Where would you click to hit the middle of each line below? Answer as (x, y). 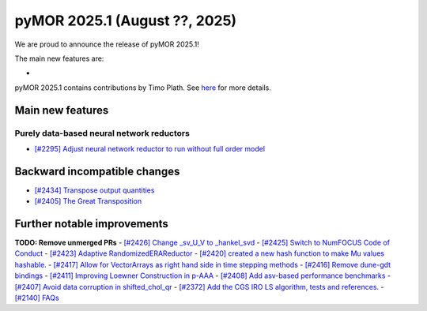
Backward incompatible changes (97, 171)
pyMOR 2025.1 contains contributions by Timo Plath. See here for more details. (143, 88)
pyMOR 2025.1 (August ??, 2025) (126, 21)
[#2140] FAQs (37, 298)
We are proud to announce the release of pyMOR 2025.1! (107, 44)
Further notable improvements (92, 224)
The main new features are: (59, 58)
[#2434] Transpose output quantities (94, 190)
